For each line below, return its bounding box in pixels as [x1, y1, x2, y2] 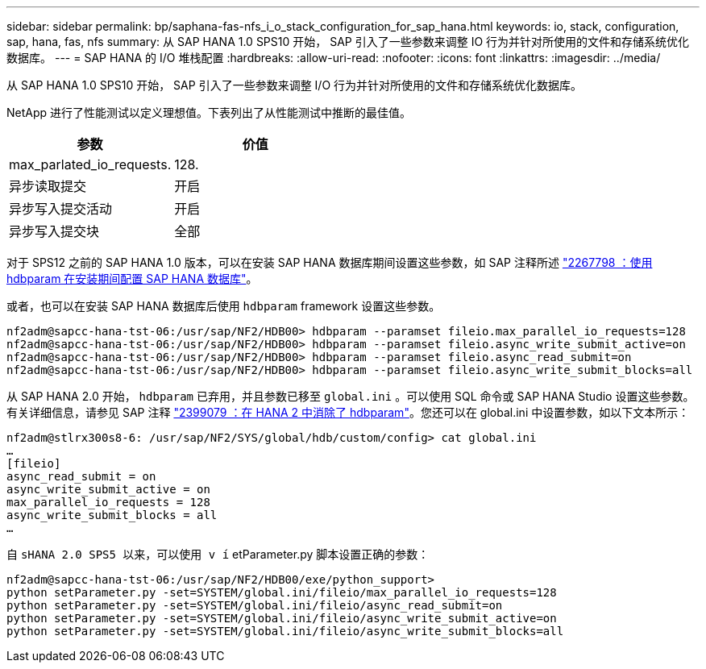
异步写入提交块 [9, 223, 100, 239]
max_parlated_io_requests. [9, 156, 172, 172]
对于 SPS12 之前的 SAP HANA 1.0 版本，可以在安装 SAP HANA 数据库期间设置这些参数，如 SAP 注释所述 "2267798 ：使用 [6, 256, 653, 269]
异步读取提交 [9, 178, 87, 194]
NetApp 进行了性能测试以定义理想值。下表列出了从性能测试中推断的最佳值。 [6, 106, 412, 119]
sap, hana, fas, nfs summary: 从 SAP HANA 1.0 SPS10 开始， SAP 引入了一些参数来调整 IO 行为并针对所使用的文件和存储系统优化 [6, 35, 690, 48]
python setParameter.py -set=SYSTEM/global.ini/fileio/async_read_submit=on [6, 599, 503, 612]
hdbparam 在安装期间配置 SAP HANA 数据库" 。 [6, 272, 258, 285]
